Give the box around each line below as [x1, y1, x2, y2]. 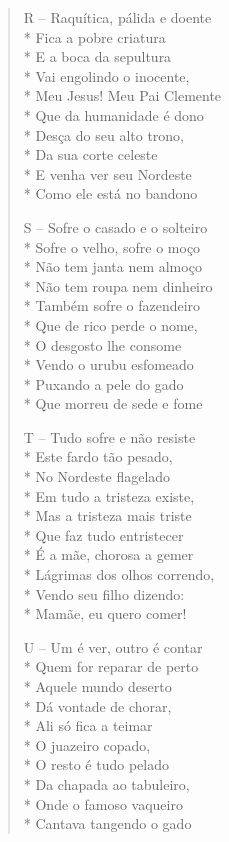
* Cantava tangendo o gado [23, 813, 192, 834]
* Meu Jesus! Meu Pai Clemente [23, 85, 222, 106]
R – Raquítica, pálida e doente [23, 7, 212, 27]
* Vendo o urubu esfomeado [23, 354, 194, 375]
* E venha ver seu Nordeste [23, 163, 192, 184]
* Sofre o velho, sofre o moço [23, 236, 201, 257]
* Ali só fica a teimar [23, 715, 153, 736]
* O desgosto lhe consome [23, 334, 182, 355]
